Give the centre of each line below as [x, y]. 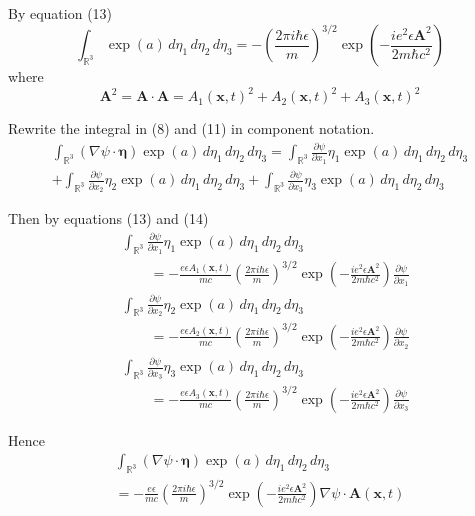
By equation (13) [60, 13]
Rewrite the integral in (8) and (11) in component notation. [191, 128]
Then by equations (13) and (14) [108, 218]
